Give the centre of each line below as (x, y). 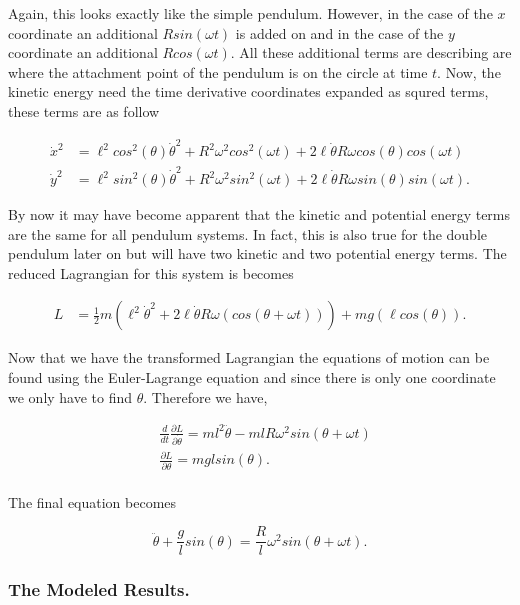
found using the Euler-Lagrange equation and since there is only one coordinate (252, 377)
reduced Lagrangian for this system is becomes (151, 272)
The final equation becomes (92, 501)
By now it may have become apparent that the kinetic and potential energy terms (259, 214)
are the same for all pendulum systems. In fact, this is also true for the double (248, 233)
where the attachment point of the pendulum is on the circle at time (218, 71)
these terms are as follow (84, 110)
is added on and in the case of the (339, 32)
